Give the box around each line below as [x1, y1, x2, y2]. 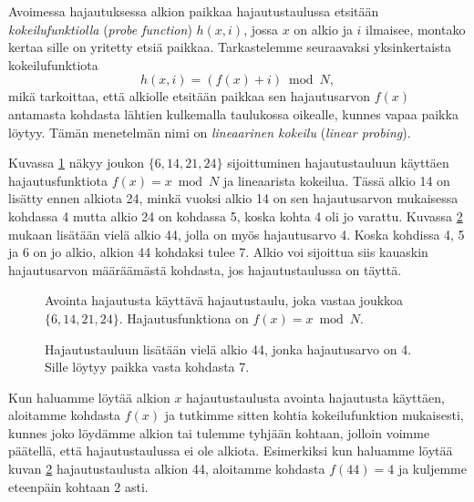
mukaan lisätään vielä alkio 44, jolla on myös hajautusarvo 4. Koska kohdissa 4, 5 [8, 224, 465, 243]
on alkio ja [294, 19, 353, 38]
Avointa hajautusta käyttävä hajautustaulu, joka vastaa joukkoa [45, 291, 404, 310]
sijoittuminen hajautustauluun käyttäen [227, 153, 449, 172]
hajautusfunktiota [8, 170, 108, 190]
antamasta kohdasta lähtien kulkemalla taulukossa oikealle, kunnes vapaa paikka [8, 104, 459, 123]
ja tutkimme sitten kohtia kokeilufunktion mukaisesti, [164, 405, 464, 425]
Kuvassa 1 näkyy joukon [8, 153, 145, 172]
